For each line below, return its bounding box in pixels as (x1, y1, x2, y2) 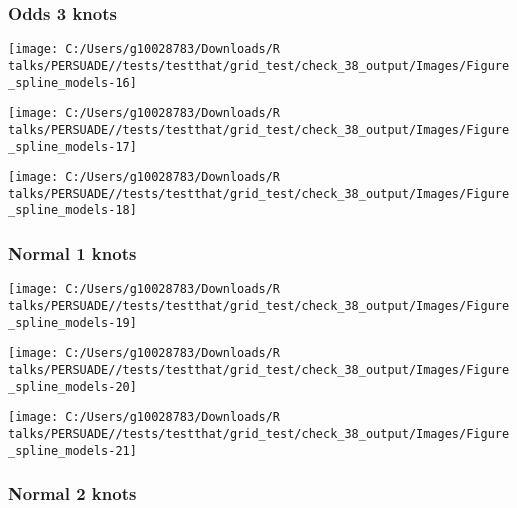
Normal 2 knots (8, 481, 137, 506)
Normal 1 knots (8, 241, 137, 266)
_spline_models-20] (8, 379, 137, 394)
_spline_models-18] (8, 203, 137, 218)
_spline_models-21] (8, 443, 137, 458)
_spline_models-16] (8, 75, 137, 90)
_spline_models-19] (8, 315, 137, 330)
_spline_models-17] (8, 139, 137, 154)
